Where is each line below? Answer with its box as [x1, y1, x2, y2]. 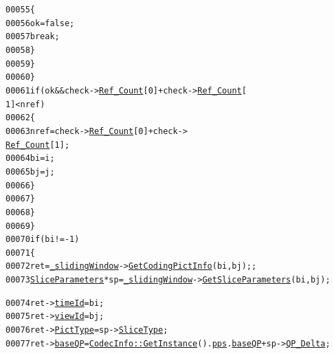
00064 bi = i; [5, 153, 55, 164]
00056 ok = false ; [5, 18, 75, 28]
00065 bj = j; [5, 166, 55, 177]
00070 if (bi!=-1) [5, 234, 80, 245]
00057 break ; [5, 32, 60, 42]
